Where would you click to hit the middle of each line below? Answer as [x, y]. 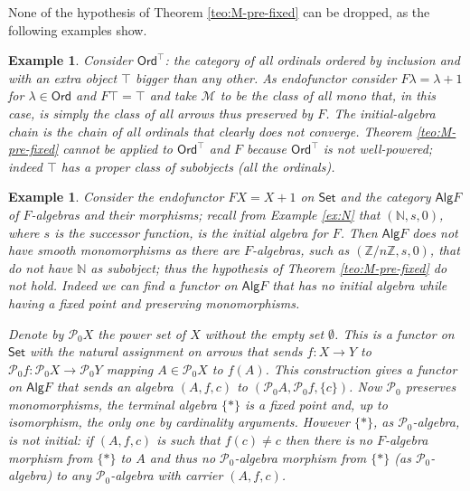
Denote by [36, 333]
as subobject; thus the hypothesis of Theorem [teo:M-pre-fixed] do [269, 267]
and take [173, 95]
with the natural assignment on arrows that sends [166, 351]
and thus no [183, 457]
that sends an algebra [115, 387]
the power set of [142, 333]
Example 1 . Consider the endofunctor [116, 197]
